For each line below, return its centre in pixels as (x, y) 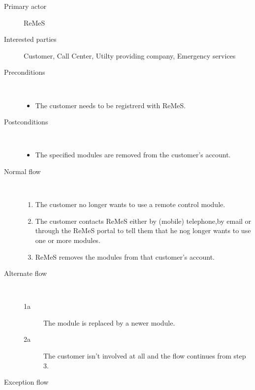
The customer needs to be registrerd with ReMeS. (111, 105)
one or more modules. (68, 240)
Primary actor (25, 6)
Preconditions (25, 72)
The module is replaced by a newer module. (109, 322)
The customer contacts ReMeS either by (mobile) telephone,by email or (143, 221)
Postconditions (26, 122)
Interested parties (30, 39)
